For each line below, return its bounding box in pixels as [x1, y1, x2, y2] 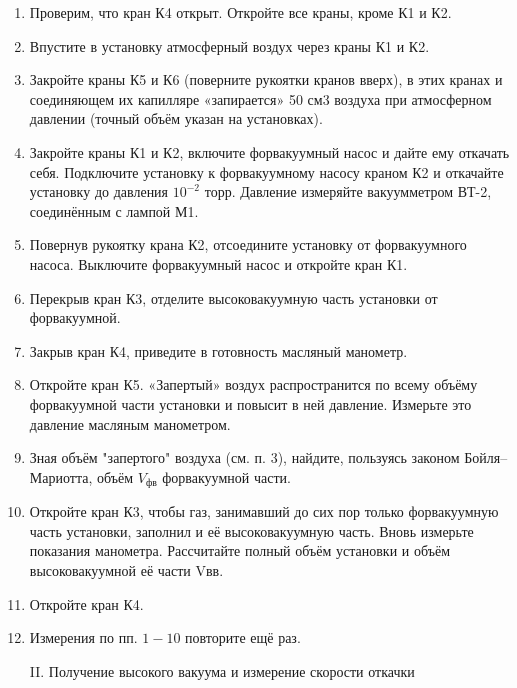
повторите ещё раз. [185, 627, 301, 648]
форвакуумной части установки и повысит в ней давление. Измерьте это [29, 393, 472, 414]
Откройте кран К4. [29, 593, 144, 614]
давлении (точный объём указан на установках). [29, 108, 323, 129]
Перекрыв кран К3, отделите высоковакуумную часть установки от [29, 287, 438, 308]
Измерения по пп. [29, 627, 138, 648]
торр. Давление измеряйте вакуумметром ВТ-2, [204, 181, 492, 202]
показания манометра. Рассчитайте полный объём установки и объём [29, 540, 451, 561]
